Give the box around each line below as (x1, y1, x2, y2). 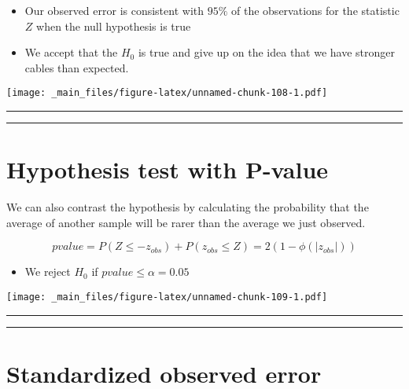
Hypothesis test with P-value (6, 153, 329, 185)
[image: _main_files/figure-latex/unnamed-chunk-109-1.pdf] (6, 291, 328, 303)
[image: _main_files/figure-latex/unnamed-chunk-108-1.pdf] (6, 87, 328, 99)
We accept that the (24, 44, 118, 61)
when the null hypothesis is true (36, 17, 191, 34)
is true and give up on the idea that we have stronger (138, 44, 396, 61)
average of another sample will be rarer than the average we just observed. (6, 214, 366, 230)
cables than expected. (24, 59, 129, 75)
